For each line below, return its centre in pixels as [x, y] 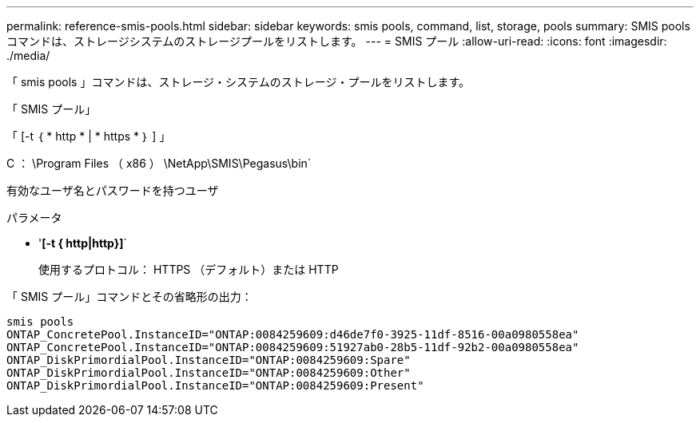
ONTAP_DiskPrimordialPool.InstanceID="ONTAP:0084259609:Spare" [209, 360]
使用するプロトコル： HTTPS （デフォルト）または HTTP [189, 269]
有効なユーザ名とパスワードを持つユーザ [113, 190]
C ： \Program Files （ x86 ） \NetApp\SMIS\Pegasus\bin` [159, 163]
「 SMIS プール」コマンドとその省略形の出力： [129, 296]
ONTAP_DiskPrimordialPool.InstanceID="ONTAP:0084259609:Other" [209, 373]
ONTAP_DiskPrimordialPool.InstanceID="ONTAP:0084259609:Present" [215, 385]
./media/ [28, 55]
